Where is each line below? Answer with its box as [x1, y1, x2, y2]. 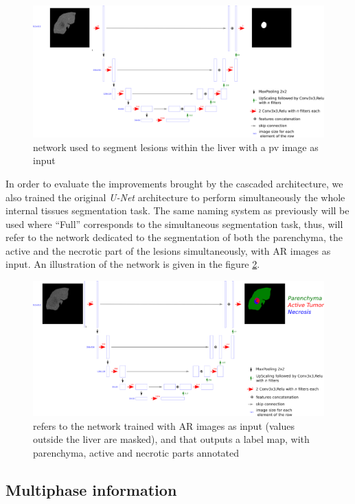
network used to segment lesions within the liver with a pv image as [33, 139, 319, 154]
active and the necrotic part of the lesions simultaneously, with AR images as [5, 243, 331, 257]
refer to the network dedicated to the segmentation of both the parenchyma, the [5, 230, 343, 244]
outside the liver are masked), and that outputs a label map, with [33, 432, 310, 446]
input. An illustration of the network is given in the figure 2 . [5, 257, 260, 271]
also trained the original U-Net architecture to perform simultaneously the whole [5, 190, 345, 204]
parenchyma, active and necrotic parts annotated [33, 445, 240, 459]
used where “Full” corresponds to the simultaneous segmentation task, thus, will [5, 216, 343, 231]
